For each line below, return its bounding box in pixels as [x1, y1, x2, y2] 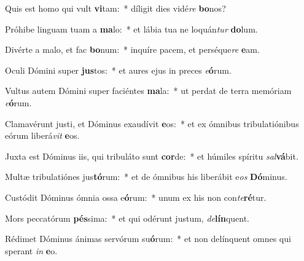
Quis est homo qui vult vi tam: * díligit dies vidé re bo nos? [5, 2, 226, 14]
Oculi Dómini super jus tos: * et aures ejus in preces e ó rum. [5, 63, 232, 76]
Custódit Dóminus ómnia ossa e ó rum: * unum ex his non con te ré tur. [5, 190, 267, 203]
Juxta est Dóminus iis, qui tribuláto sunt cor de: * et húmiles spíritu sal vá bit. [5, 149, 298, 162]
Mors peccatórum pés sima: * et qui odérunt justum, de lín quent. [5, 211, 250, 224]
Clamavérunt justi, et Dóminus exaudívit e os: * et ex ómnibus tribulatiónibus [5, 117, 299, 130]
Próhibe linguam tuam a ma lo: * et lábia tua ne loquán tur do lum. [5, 22, 258, 35]
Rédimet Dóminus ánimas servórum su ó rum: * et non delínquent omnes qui [5, 232, 291, 245]
